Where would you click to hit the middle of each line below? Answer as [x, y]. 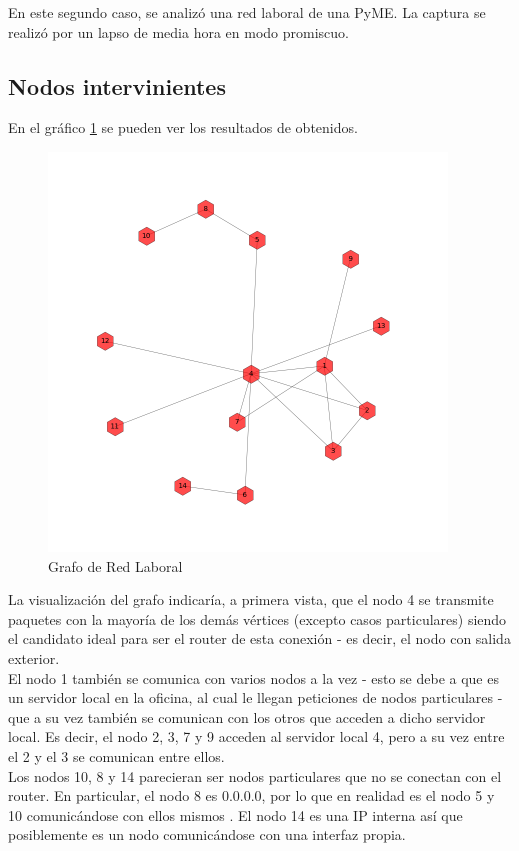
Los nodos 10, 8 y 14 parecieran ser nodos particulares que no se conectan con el [255, 775]
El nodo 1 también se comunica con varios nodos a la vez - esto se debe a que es [253, 677]
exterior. [34, 657]
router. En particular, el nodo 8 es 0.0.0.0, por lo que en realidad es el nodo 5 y [251, 795]
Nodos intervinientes [117, 85]
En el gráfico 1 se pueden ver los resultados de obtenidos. [183, 127]
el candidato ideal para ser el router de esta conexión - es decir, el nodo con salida [259, 638]
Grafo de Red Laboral [115, 565]
